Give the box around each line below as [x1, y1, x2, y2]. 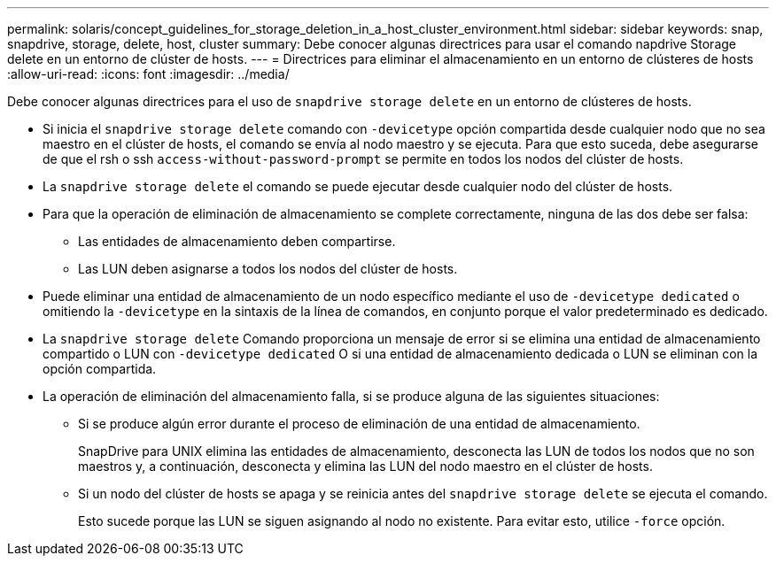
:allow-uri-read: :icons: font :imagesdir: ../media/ [7, 66, 290, 81]
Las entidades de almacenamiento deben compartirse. [78, 234, 396, 249]
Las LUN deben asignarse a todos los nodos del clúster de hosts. [78, 261, 458, 276]
